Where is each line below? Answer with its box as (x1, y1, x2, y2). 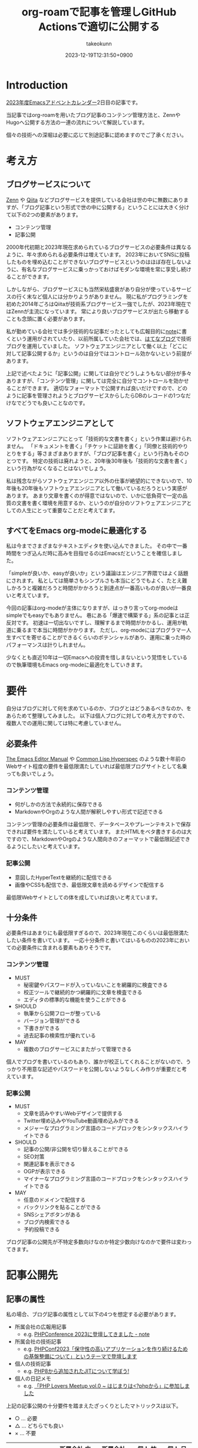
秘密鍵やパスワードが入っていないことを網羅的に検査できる (23, 981, 168, 988)
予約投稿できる (23, 1226, 60, 1233)
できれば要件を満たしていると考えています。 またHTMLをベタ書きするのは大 (6, 828, 192, 835)
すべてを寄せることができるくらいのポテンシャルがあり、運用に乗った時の (11, 634, 192, 641)
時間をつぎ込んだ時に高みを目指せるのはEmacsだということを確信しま (6, 550, 177, 557)
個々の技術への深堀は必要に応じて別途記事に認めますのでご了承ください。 (6, 131, 187, 138)
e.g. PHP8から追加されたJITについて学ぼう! (23, 1368, 130, 1375)
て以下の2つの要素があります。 (6, 211, 81, 218)
